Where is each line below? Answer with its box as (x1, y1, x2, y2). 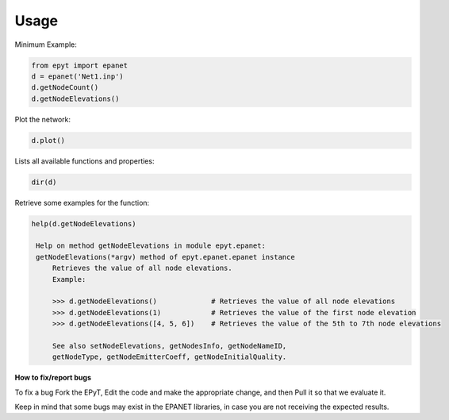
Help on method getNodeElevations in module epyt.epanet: (36, 241, 266, 250)
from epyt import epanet (31, 60, 129, 70)
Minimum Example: (14, 40, 77, 49)
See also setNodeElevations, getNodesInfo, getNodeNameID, (52, 341, 287, 350)
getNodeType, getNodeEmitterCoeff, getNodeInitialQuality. (52, 353, 287, 361)
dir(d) (31, 177, 57, 187)
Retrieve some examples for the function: (14, 198, 150, 207)
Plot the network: (14, 114, 71, 124)
